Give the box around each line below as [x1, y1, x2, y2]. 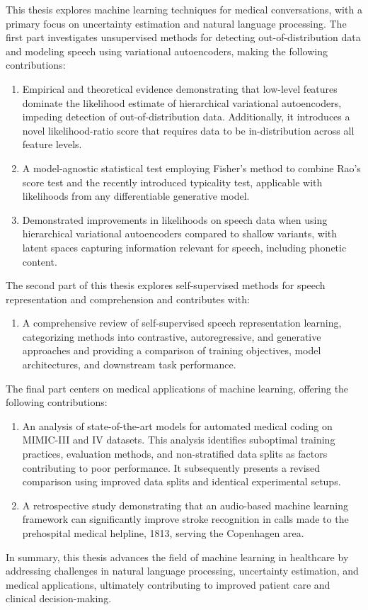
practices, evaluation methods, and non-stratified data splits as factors [22, 446, 328, 461]
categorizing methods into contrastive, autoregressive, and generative [22, 329, 321, 344]
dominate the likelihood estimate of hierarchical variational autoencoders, [22, 95, 342, 110]
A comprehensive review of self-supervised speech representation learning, [22, 315, 342, 330]
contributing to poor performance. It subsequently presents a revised [22, 460, 321, 475]
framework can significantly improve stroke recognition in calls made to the [22, 512, 349, 526]
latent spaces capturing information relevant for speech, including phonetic [22, 239, 347, 254]
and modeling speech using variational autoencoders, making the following [6, 43, 328, 58]
